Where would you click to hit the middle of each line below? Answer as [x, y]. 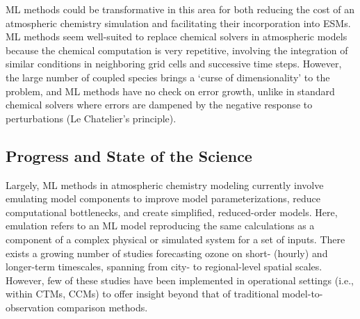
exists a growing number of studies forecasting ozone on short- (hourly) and [167, 253]
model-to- [302, 294]
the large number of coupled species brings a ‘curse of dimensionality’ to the [168, 77]
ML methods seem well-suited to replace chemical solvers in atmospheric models [177, 36]
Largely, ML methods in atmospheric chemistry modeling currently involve [165, 185]
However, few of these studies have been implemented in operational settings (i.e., [180, 280]
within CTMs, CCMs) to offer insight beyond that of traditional [142, 294]
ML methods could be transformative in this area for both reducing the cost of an [180, 9]
